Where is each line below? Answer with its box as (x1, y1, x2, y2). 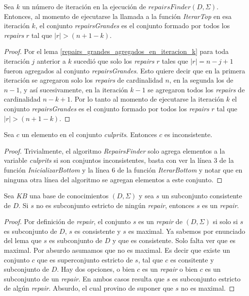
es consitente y (170, 254, 214, 264)
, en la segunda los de (169, 75, 233, 85)
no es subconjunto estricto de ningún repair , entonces (36, 200, 195, 210)
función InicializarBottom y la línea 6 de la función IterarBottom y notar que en (4, 164, 243, 174)
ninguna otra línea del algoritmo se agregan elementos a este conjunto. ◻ (4, 174, 223, 184)
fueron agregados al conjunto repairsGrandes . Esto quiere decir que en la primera (4, 65, 245, 75)
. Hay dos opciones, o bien (57, 264, 135, 274)
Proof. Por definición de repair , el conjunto (4, 216, 131, 226)
